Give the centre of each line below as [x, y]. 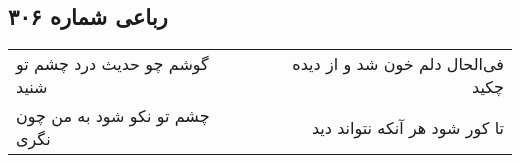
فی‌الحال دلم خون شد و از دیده [398, 64]
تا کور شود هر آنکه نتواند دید [407, 127]
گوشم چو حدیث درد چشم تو [112, 64]
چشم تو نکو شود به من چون [113, 116]
